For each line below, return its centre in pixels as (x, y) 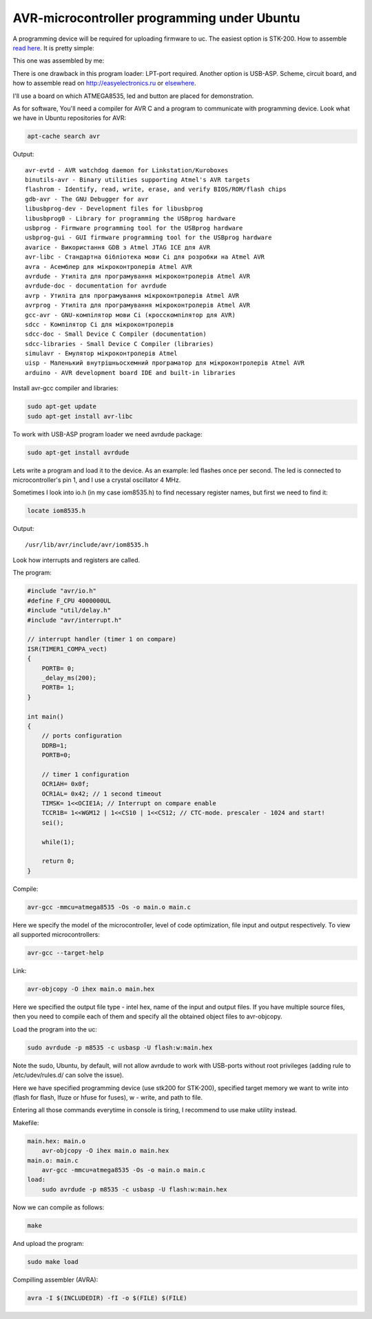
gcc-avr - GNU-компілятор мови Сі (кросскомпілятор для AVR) (130, 315)
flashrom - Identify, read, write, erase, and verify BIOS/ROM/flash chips (156, 189)
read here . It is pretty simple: (53, 48)
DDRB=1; (55, 745)
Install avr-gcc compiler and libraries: (65, 388)
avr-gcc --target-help (65, 953)
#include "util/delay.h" (69, 611)
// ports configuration (82, 736)
